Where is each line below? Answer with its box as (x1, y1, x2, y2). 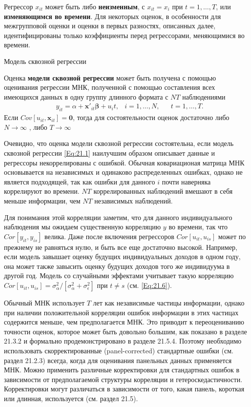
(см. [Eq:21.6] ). (127, 280, 172, 290)
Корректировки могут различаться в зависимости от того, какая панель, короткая (4, 384, 245, 394)
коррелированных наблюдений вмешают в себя (93, 186, 233, 196)
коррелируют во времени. (4, 186, 80, 196)
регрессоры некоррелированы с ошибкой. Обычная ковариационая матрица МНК (4, 157, 245, 167)
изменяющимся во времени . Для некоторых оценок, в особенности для (4, 11, 221, 21)
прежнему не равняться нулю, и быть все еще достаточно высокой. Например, (4, 242, 237, 252)
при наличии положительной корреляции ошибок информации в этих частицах (4, 307, 239, 317)
